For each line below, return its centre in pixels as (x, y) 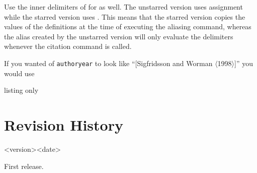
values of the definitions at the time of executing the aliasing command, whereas (128, 26)
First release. (24, 166)
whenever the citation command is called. (68, 46)
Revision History (64, 125)
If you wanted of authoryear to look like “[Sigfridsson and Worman (108, 63)
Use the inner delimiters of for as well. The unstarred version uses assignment (123, 7)
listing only (21, 90)
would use (19, 73)
